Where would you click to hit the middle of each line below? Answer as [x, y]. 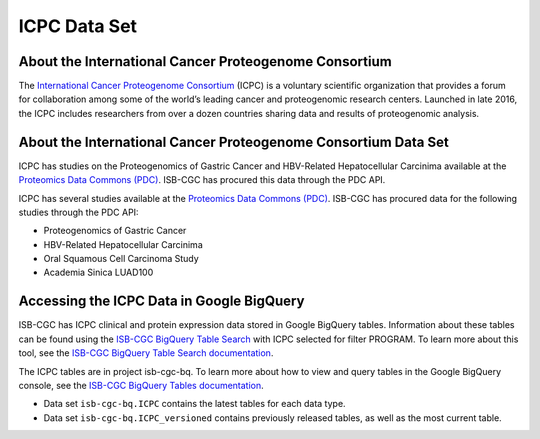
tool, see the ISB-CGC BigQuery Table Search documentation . [146, 353]
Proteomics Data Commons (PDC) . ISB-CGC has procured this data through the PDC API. [202, 180]
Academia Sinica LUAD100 [98, 272]
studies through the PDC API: [78, 212]
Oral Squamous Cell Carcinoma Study [121, 259]
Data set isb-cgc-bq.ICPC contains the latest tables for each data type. [194, 404]
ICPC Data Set [78, 26]
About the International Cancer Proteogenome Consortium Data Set [233, 141]
